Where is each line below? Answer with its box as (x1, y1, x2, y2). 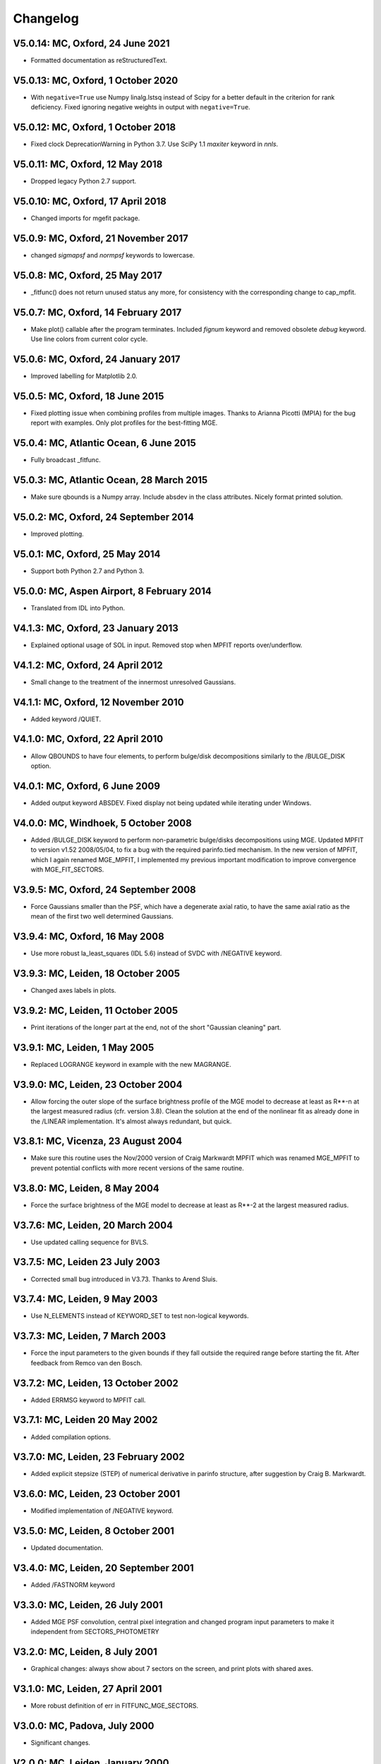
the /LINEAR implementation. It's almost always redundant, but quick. (30, 1117, 232, 1125)
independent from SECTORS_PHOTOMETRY (30, 1627, 159, 1636)
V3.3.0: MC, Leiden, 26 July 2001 (13, 1599, 163, 1611)
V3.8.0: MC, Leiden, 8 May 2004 (13, 1182, 160, 1194)
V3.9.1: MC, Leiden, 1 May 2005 (13, 1041, 155, 1053)
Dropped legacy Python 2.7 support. (30, 177, 137, 186)
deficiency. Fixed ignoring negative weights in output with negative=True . (30, 103, 250, 111)
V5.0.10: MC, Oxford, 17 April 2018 (13, 195, 167, 207)
